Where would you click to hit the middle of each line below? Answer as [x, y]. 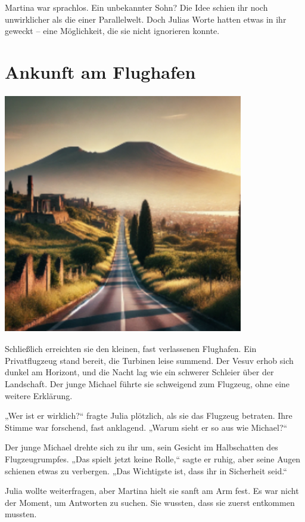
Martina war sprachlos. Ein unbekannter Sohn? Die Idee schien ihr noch [136, 7]
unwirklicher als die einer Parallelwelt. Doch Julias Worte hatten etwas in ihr [146, 19]
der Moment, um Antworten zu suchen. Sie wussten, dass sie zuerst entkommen [150, 502]
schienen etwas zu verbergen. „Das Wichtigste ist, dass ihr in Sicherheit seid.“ [146, 470]
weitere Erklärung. [39, 395]
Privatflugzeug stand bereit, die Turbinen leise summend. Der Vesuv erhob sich [149, 360]
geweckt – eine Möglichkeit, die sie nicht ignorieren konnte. [112, 31]
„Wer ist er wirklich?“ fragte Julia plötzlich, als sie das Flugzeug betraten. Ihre [149, 416]
